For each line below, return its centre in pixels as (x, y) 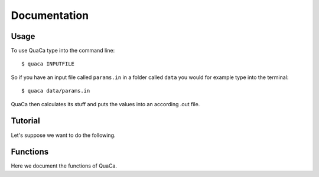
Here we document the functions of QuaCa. (64, 166)
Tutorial (26, 121)
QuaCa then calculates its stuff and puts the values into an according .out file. (105, 104)
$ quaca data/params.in (56, 91)
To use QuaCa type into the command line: (63, 51)
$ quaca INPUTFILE (48, 64)
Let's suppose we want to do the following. (63, 135)
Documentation (50, 15)
